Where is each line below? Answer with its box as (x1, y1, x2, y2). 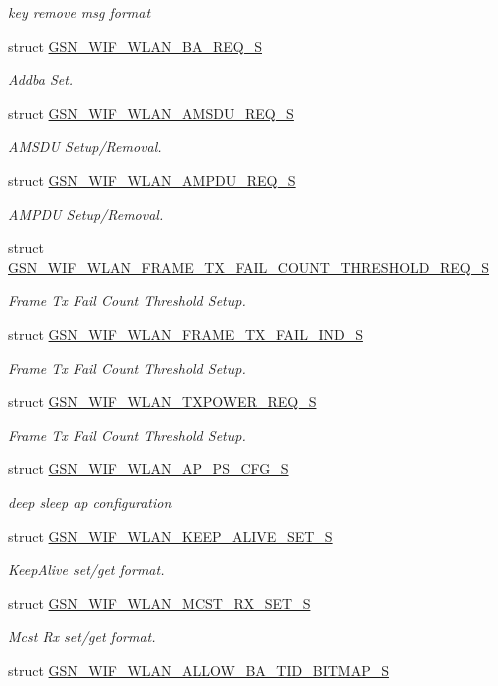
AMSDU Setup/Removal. (8, 136, 162, 157)
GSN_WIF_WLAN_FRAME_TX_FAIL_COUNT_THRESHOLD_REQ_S (8, 256, 490, 277)
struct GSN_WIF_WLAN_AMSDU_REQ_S (8, 102, 294, 123)
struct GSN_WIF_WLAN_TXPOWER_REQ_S (8, 391, 317, 412)
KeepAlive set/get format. (8, 559, 165, 580)
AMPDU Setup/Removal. (8, 203, 164, 224)
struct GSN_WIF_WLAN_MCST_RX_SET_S (8, 592, 311, 613)
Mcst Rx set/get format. (8, 626, 156, 647)
